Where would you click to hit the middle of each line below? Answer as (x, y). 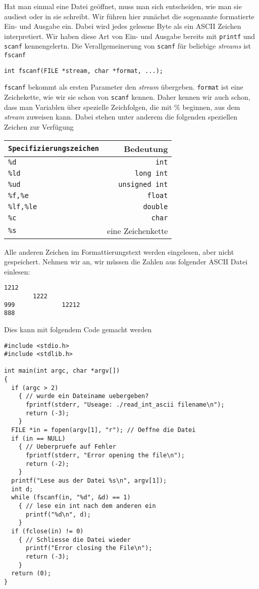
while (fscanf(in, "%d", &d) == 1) (71, 498)
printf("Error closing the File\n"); (89, 548)
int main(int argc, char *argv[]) (62, 371)
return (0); (31, 574)
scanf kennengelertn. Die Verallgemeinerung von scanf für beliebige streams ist (128, 46)
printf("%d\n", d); (58, 514)
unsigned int (143, 184)
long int (151, 173)
